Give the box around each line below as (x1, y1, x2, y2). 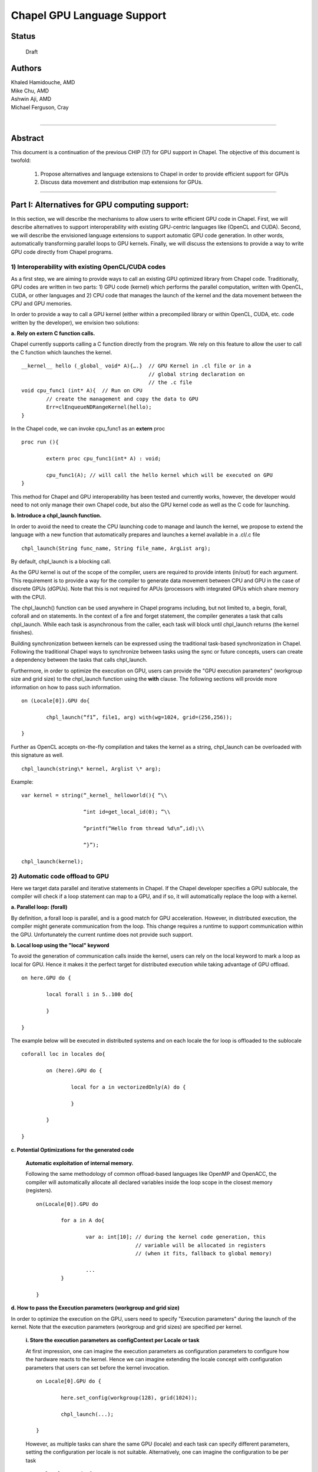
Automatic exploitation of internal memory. (25, 1160, 134, 1167)
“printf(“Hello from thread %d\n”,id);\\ (83, 825, 205, 831)
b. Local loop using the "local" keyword (11, 942, 110, 949)
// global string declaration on (148, 371, 245, 377)
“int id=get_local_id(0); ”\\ (83, 808, 171, 815)
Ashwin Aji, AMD (11, 95, 52, 102)
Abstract (11, 133, 44, 143)
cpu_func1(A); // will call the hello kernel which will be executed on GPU (46, 472, 273, 478)
